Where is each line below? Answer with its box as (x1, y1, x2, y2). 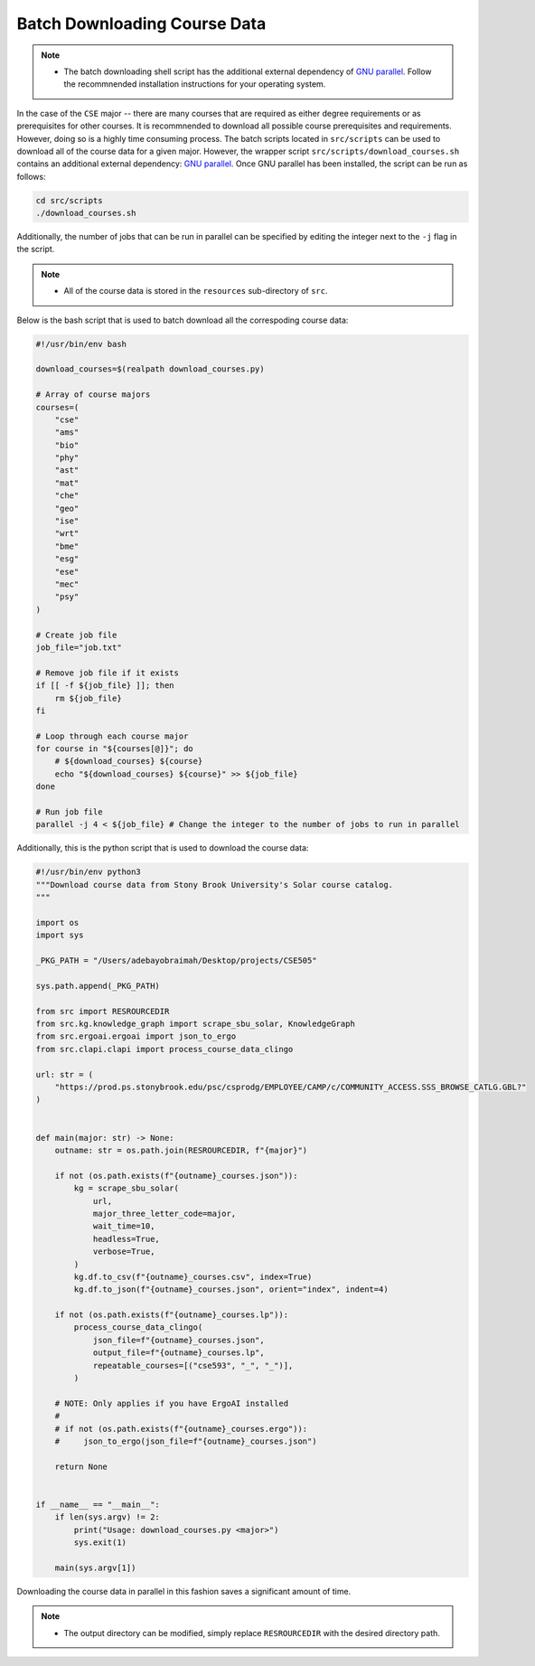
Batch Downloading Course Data (16, 14, 267, 33)
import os (35, 918, 80, 927)
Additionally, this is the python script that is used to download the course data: (16, 842, 309, 853)
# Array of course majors (35, 390, 151, 400)
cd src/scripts (35, 195, 103, 205)
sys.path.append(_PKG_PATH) (35, 981, 160, 991)
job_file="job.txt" (35, 642, 122, 653)
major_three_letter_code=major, (92, 1208, 237, 1219)
